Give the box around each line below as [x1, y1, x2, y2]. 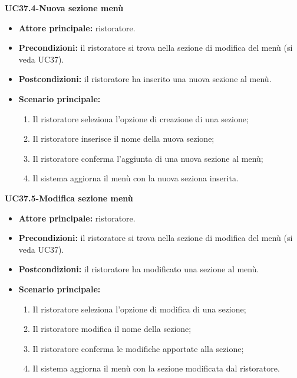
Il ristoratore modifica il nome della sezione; [32, 322, 192, 335]
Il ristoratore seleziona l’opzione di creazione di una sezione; [32, 112, 249, 125]
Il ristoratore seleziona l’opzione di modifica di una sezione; [32, 302, 246, 315]
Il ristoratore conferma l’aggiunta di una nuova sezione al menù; [32, 152, 263, 164]
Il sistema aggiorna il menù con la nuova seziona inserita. [32, 172, 239, 184]
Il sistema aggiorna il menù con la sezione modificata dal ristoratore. [32, 362, 280, 374]
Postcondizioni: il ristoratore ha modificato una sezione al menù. [18, 263, 259, 275]
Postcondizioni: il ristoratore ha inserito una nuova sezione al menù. [18, 73, 272, 85]
